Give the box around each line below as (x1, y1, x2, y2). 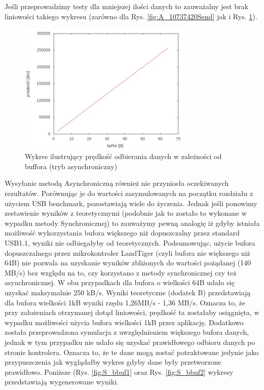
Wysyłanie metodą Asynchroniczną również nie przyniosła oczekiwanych (5, 178, 229, 188)
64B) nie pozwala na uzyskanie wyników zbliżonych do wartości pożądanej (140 (5, 257, 251, 268)
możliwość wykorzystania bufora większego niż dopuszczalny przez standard (5, 227, 240, 238)
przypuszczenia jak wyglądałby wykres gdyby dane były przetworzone (5, 357, 221, 367)
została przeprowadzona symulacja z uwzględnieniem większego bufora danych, (5, 327, 249, 337)
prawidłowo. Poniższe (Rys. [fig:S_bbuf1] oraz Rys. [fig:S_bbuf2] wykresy (5, 366, 234, 377)
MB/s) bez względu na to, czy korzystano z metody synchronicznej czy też (5, 267, 237, 278)
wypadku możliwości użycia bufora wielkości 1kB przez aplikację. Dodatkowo (5, 317, 244, 327)
